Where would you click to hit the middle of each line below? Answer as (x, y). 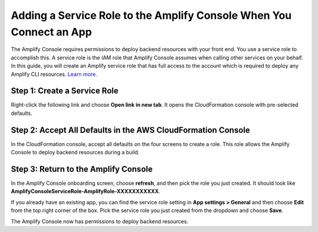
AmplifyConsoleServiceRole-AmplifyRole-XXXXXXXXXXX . (86, 191)
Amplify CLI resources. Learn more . (54, 74)
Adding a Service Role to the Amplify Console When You (151, 15)
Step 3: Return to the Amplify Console (82, 169)
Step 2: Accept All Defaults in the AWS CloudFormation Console (130, 130)
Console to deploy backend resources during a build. (75, 153)
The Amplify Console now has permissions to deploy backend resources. (100, 221)
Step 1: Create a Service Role (65, 91)
